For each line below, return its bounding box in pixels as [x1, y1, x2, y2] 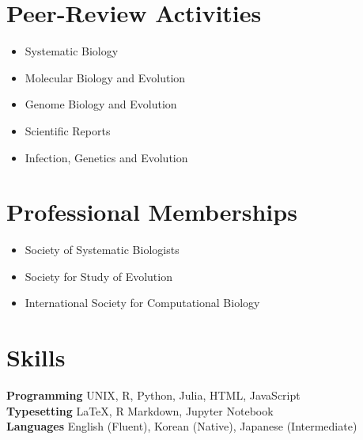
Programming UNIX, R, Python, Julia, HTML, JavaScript [6, 387, 301, 404]
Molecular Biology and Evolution [25, 69, 186, 85]
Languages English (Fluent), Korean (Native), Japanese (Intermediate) [6, 418, 357, 434]
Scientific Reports [25, 122, 111, 138]
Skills [6, 341, 66, 374]
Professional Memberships [6, 195, 297, 228]
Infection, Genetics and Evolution [25, 149, 188, 165]
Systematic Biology [25, 43, 119, 59]
